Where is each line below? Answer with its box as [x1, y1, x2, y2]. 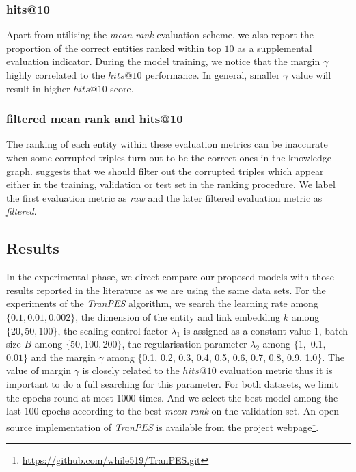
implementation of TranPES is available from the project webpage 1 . [35, 417, 319, 434]
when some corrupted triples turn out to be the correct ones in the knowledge [6, 150, 332, 164]
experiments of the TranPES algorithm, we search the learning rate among [6, 296, 318, 311]
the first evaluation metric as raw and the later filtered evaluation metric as [6, 190, 323, 205]
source [6, 419, 33, 434]
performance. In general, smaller [145, 68, 280, 81]
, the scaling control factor [57, 323, 168, 337]
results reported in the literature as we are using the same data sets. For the [6, 283, 326, 297]
